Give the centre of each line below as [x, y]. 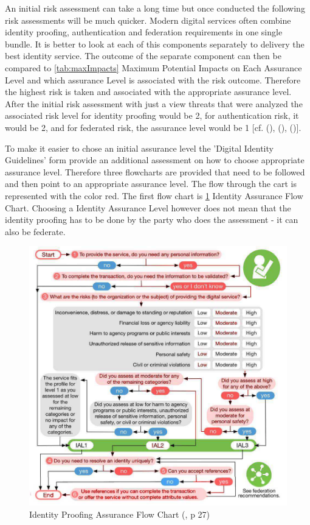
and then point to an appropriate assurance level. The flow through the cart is [151, 184]
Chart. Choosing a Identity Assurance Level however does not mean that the [148, 207]
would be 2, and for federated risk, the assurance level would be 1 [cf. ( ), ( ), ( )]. [153, 127]
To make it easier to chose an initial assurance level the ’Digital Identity [139, 148]
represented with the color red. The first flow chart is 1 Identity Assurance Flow [154, 195]
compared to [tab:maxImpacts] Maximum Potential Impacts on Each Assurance [153, 67]
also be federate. [35, 231]
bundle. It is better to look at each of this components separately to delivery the [155, 44]
